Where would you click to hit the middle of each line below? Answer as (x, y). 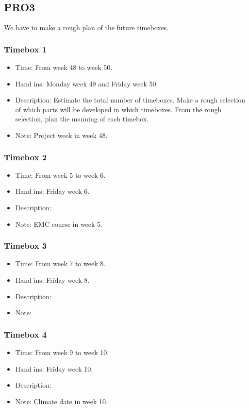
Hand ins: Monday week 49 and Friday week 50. (87, 83)
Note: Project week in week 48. (61, 135)
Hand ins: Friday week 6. (52, 191)
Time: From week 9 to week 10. (62, 352)
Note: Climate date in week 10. (61, 401)
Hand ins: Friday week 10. (54, 368)
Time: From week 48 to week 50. (64, 67)
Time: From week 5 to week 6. (60, 175)
